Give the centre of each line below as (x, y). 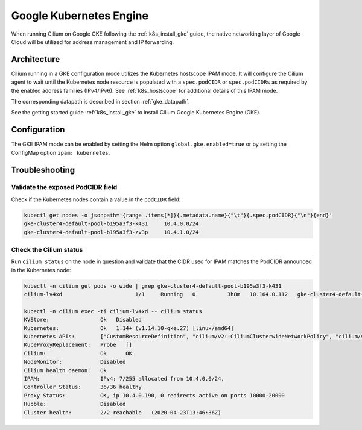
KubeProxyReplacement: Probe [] (78, 345)
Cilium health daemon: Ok (65, 370)
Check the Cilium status (47, 249)
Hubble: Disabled (75, 404)
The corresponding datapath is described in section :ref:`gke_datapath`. (100, 102)
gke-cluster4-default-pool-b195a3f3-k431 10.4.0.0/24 (111, 224)
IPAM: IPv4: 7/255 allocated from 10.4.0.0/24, (124, 379)
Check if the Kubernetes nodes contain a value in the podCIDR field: (96, 199)
